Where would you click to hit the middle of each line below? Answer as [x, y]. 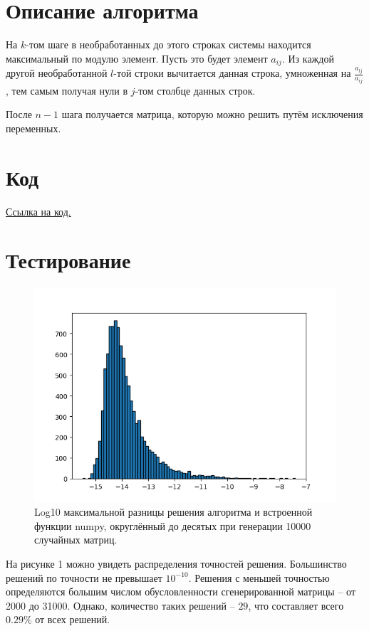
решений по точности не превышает [84, 577]
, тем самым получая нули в [67, 90]
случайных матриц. [76, 540]
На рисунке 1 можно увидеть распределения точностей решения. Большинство [176, 564]
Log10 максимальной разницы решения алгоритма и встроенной [173, 512]
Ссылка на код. [38, 211]
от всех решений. [73, 619]
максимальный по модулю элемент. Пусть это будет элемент [137, 58]
